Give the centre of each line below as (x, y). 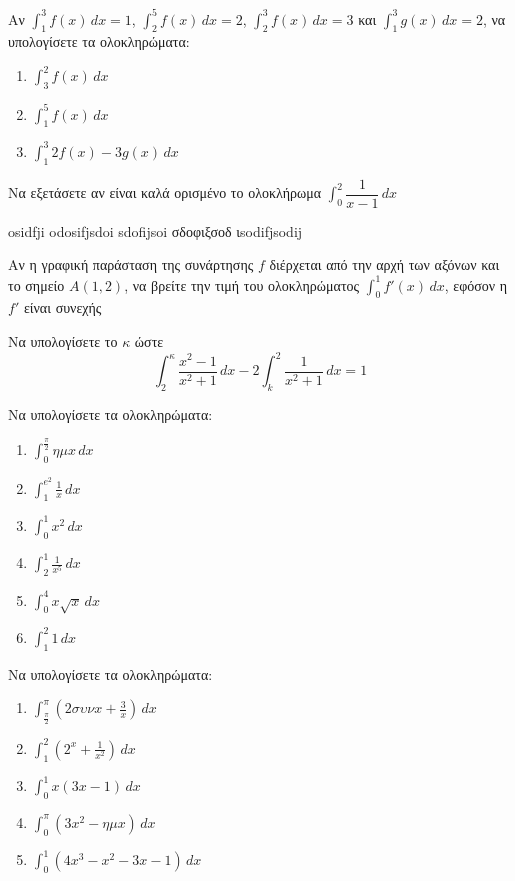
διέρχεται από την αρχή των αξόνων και (384, 264)
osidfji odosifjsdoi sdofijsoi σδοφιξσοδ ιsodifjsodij (155, 230)
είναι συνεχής (62, 307)
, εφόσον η (476, 284)
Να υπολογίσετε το (63, 340)
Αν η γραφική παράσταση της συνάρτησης (131, 264)
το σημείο (36, 284)
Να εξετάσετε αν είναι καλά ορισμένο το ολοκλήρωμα (165, 192)
